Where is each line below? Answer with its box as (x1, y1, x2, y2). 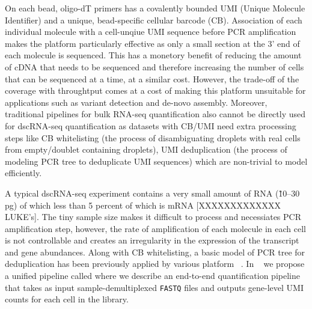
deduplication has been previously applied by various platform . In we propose (5, 257, 305, 270)
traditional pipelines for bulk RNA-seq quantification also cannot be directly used (5, 108, 306, 120)
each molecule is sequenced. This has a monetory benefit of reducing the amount (5, 49, 302, 61)
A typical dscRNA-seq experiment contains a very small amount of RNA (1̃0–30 (5, 186, 300, 199)
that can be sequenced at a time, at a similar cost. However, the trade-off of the (5, 72, 299, 85)
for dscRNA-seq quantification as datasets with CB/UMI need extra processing (5, 119, 296, 132)
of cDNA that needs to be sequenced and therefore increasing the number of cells (5, 60, 304, 73)
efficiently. (5, 167, 42, 179)
